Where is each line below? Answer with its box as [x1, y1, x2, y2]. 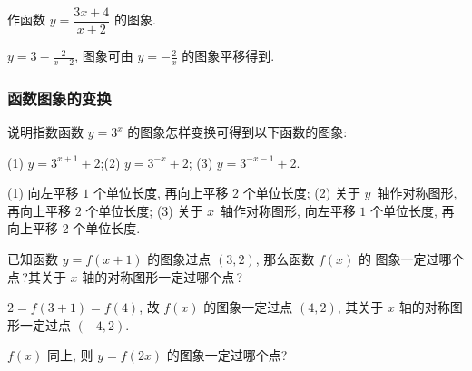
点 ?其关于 [7, 267, 66, 286]
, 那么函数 [255, 249, 315, 268]
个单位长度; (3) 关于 [85, 200, 203, 220]
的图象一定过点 [203, 298, 293, 317]
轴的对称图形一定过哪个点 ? [82, 267, 243, 286]
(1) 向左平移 [7, 183, 79, 202]
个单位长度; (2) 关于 [242, 183, 360, 202]
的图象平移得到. [182, 46, 275, 65]
